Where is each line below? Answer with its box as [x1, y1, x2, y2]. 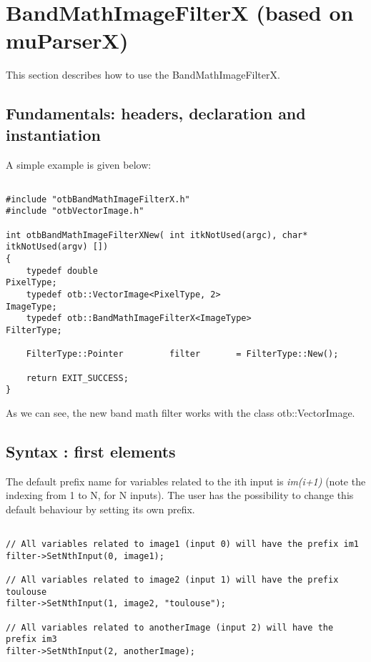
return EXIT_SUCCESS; [26, 372, 129, 383]
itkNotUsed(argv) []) [6, 242, 109, 252]
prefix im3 [6, 634, 57, 645]
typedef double [26, 265, 98, 276]
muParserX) [6, 26, 129, 55]
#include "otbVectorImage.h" [6, 206, 144, 217]
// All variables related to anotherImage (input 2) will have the [6, 622, 334, 633]
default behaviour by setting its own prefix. [6, 501, 195, 516]
